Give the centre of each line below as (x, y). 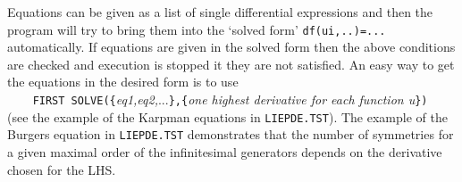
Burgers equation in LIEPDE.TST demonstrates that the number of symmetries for (231, 134)
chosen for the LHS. (62, 169)
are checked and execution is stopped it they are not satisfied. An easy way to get (231, 64)
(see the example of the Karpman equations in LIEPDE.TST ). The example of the (227, 116)
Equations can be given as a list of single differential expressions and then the (220, 12)
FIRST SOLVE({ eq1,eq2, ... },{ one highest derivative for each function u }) (230, 99)
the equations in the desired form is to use (123, 82)
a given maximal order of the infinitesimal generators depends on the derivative (225, 152)
